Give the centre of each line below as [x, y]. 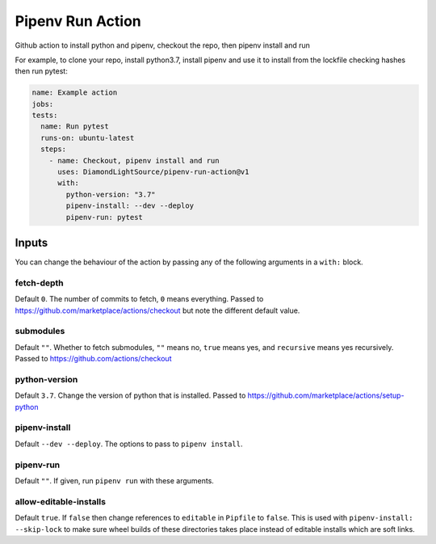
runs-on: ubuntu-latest [88, 138]
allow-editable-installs [61, 501]
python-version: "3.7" [111, 194]
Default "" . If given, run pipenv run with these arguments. [114, 480]
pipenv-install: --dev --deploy [130, 206]
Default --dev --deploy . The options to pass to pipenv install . [129, 444]
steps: [54, 149]
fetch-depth [39, 283]
